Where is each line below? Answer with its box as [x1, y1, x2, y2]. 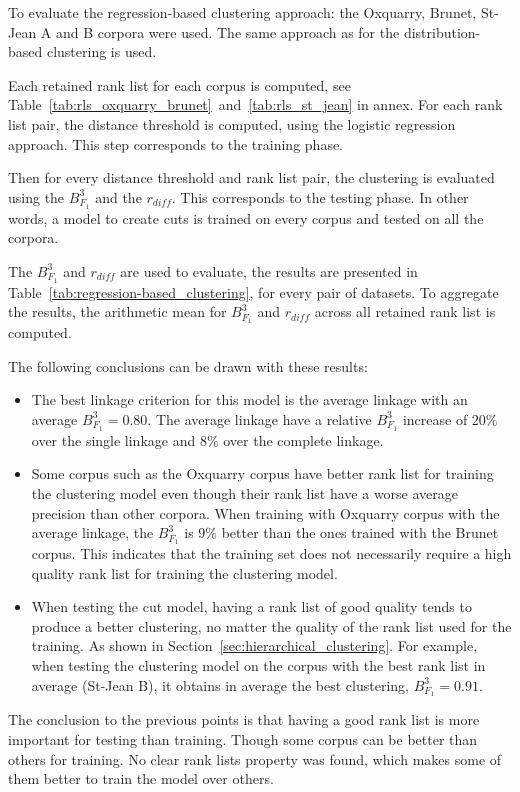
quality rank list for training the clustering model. [31, 562, 338, 583]
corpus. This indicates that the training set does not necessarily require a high [31, 542, 512, 563]
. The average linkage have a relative [147, 408, 372, 429]
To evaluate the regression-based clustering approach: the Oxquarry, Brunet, [8, 2, 477, 22]
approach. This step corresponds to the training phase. [8, 133, 344, 154]
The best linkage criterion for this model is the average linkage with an [31, 389, 468, 410]
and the [95, 186, 142, 207]
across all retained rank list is [314, 301, 496, 322]
